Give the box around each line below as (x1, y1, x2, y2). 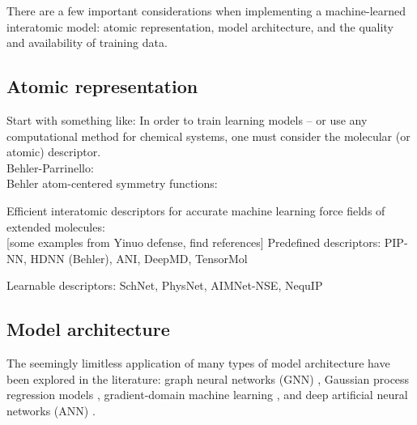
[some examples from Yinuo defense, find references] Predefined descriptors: (6, 234, 381, 251)
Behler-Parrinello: (6, 159, 94, 176)
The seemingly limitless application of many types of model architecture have (6, 355, 390, 372)
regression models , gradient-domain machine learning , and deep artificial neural (6, 386, 408, 403)
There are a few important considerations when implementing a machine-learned (6, 2, 406, 19)
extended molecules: (6, 218, 105, 235)
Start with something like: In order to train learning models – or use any (6, 111, 368, 128)
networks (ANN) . (6, 402, 96, 419)
